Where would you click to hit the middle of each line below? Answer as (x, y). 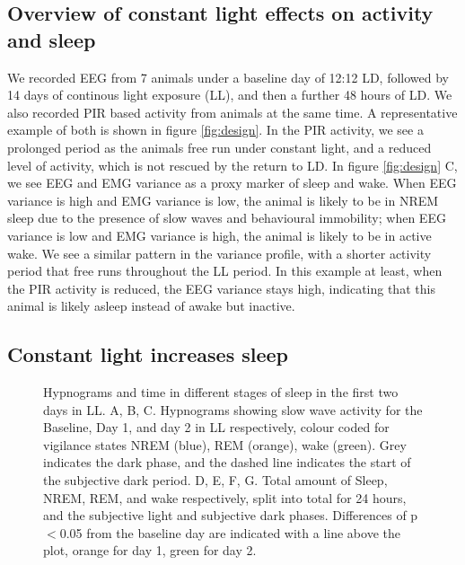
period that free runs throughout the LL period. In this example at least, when (225, 271)
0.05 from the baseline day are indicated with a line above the (230, 532)
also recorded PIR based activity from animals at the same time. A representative (232, 112)
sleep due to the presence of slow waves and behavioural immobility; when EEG (227, 218)
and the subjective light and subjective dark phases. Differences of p (231, 515)
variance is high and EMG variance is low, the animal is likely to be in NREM (223, 200)
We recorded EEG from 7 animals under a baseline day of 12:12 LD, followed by (228, 77)
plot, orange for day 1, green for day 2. (150, 550)
